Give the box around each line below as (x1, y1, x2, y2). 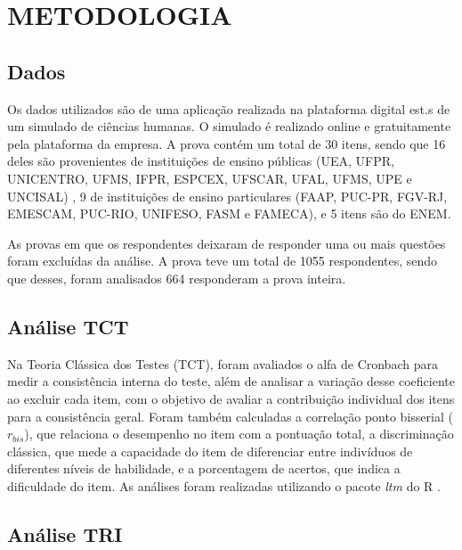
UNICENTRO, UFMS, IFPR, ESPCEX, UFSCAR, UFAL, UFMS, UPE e (7, 168, 412, 187)
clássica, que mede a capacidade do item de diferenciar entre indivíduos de (7, 441, 413, 460)
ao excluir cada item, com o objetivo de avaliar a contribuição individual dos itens (7, 389, 455, 407)
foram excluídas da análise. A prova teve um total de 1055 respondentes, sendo (7, 251, 438, 270)
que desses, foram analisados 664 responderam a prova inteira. (7, 268, 346, 287)
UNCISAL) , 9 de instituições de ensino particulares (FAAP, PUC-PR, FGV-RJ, (7, 186, 448, 205)
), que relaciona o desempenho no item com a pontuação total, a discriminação (24, 424, 454, 443)
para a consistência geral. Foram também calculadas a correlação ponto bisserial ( (7, 406, 453, 425)
